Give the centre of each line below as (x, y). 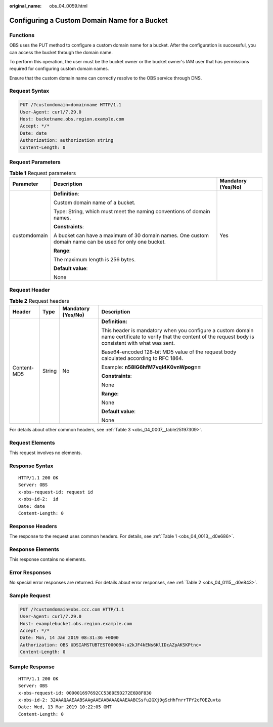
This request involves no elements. (46, 453)
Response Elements (34, 549)
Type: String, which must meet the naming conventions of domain (132, 211)
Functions (22, 35)
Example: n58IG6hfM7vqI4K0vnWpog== (151, 367)
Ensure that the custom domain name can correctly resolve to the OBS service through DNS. (106, 78)
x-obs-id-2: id (38, 499)
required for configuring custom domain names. (59, 69)
